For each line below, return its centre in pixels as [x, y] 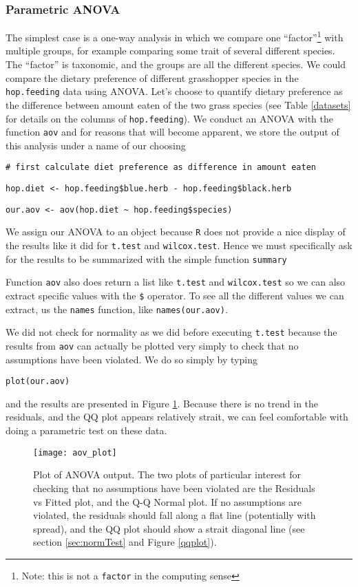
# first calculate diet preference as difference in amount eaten [161, 168]
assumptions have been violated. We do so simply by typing [131, 359]
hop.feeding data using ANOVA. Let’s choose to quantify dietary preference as [174, 91]
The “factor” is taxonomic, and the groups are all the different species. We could [176, 64]
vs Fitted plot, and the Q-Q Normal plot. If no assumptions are [167, 501]
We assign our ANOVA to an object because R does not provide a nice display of [176, 232]
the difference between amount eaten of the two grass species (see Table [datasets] [178, 104]
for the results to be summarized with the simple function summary [146, 258]
